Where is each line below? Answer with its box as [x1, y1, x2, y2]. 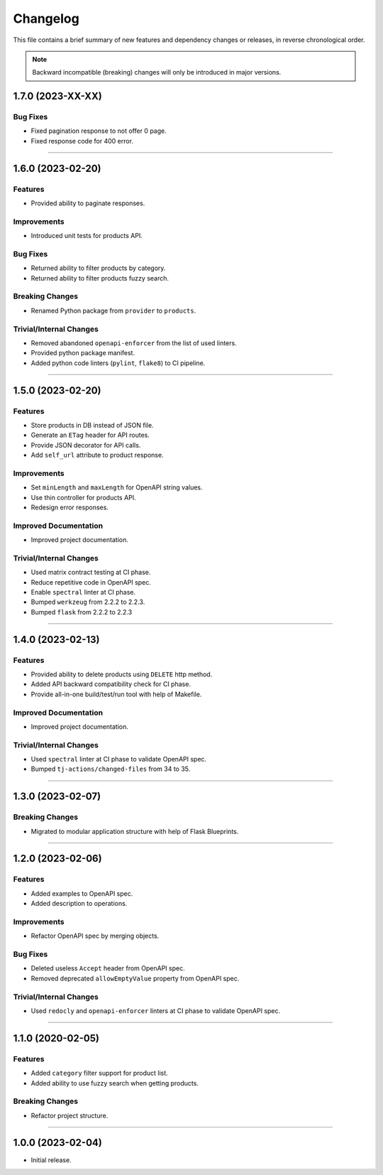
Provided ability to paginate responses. [30, 199, 145, 207]
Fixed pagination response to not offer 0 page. [30, 126, 167, 135]
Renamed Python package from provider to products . [30, 306, 196, 315]
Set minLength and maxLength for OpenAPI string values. [30, 483, 203, 492]
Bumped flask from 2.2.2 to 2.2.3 [30, 607, 133, 616]
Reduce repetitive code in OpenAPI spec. [30, 578, 152, 586]
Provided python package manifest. [30, 349, 135, 357]
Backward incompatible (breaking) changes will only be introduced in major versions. [32, 68, 282, 77]
